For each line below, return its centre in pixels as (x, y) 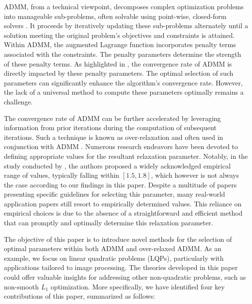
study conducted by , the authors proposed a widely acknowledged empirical (117, 165)
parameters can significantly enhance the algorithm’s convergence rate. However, (123, 82)
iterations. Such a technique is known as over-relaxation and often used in (114, 137)
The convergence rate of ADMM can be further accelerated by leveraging (112, 118)
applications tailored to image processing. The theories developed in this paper (121, 267)
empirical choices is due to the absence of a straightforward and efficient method (123, 213)
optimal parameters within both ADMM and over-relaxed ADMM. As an (113, 248)
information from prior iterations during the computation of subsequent (110, 127)
